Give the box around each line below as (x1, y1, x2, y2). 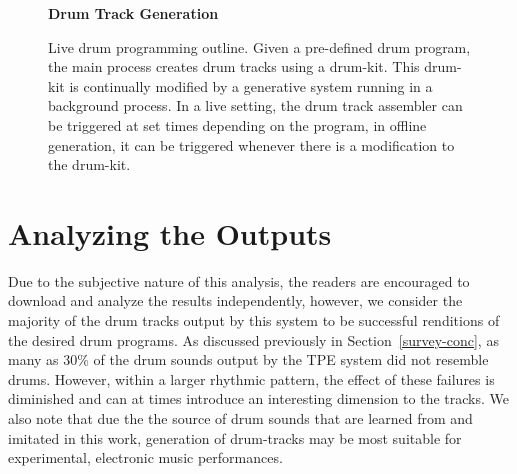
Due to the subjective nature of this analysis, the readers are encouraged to (8, 270, 470, 291)
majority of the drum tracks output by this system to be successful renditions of (8, 310, 500, 331)
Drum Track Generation (48, 3, 219, 23)
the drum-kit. (48, 154, 131, 175)
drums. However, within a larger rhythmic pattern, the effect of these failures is (8, 368, 495, 389)
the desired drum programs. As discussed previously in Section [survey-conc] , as (8, 329, 499, 350)
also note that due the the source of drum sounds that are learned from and (8, 408, 473, 429)
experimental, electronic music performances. (8, 447, 283, 468)
